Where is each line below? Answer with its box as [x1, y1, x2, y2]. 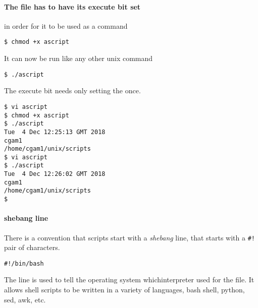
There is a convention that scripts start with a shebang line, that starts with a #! [4, 232, 255, 242]
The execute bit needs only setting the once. [4, 85, 141, 96]
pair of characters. [4, 242, 60, 253]
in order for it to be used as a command [4, 20, 128, 31]
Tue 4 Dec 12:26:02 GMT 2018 [4, 170, 106, 178]
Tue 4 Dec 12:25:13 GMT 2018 [4, 128, 106, 136]
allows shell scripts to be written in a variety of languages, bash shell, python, [4, 284, 245, 295]
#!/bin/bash [4, 260, 44, 267]
